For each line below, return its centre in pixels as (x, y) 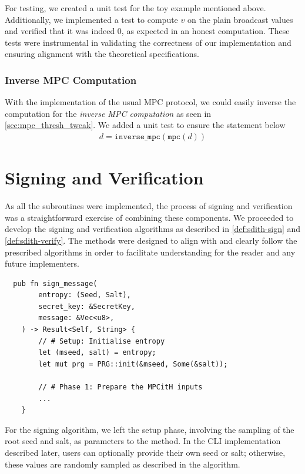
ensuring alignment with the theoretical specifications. (102, 54)
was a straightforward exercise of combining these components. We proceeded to (149, 217)
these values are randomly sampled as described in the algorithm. (123, 464)
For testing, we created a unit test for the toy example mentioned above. (135, 8)
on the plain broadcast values (240, 19)
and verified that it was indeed (60, 31)
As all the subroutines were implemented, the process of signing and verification (149, 206)
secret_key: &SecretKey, (87, 306)
